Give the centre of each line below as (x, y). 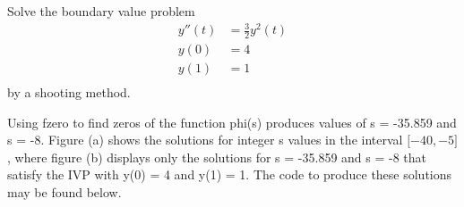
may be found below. (64, 192)
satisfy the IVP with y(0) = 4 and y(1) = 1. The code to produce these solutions (230, 174)
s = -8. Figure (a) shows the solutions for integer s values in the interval (205, 140)
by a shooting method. (69, 92)
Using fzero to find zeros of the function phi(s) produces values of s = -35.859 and (232, 122)
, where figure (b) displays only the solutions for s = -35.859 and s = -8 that (217, 157)
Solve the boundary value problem (101, 11)
